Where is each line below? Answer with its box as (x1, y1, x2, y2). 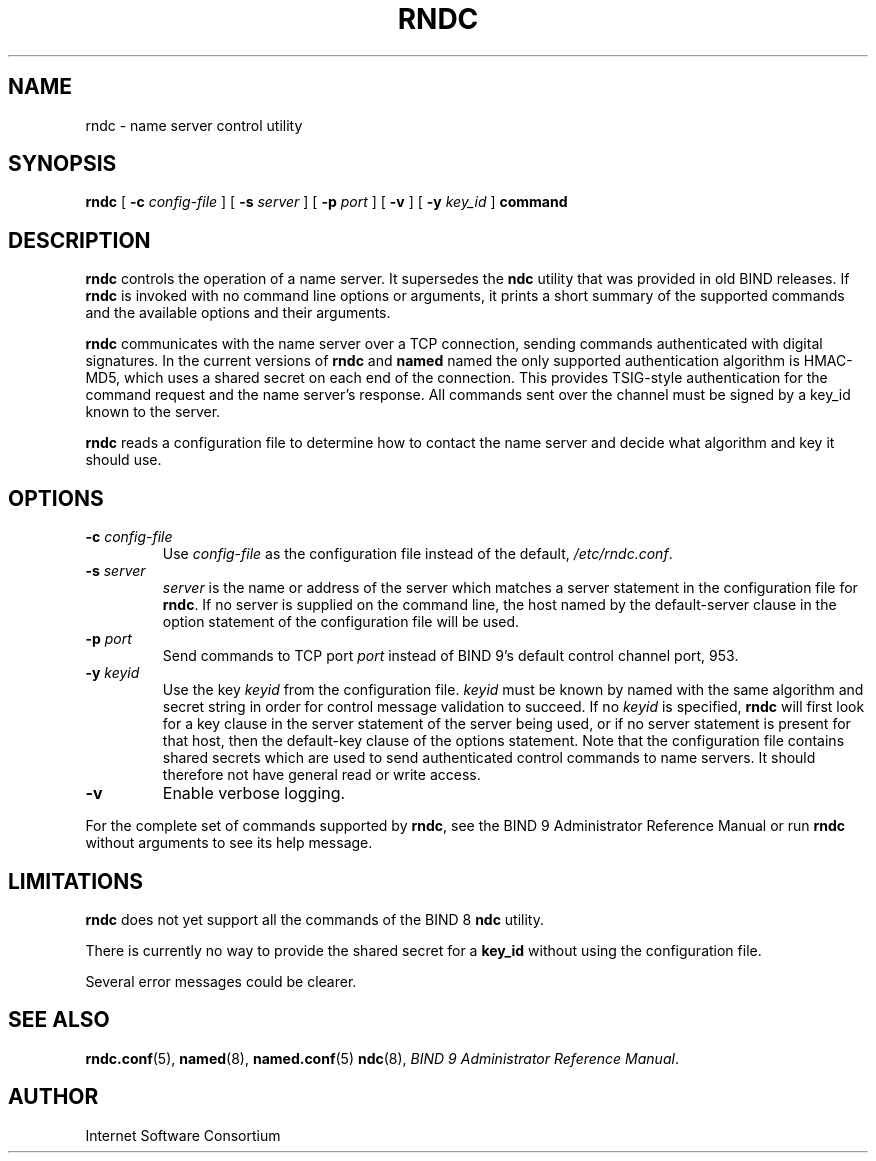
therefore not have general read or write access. (162, 766, 481, 784)
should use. (85, 451, 162, 469)
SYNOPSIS (8, 151, 117, 177)
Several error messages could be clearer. (85, 972, 357, 990)
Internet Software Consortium (85, 1126, 281, 1144)
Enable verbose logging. (162, 783, 346, 804)
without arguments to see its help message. (85, 834, 373, 852)
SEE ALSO (8, 1007, 110, 1033)
